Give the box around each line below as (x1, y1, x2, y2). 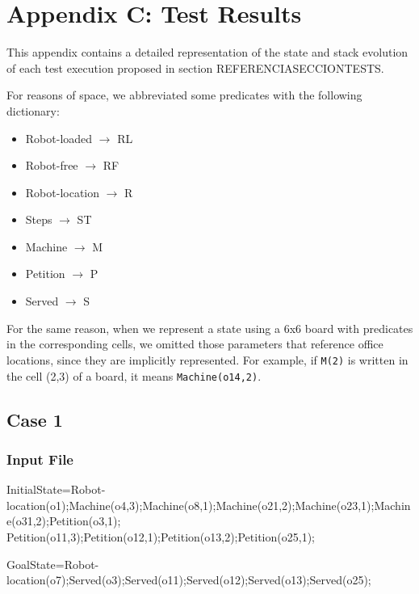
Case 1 (6, 407, 63, 432)
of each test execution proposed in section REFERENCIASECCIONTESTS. (6, 59, 384, 76)
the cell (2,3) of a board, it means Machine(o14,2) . (6, 367, 262, 384)
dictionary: (6, 102, 60, 119)
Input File (6, 449, 73, 469)
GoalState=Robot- (6, 555, 99, 572)
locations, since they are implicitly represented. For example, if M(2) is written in (6, 351, 409, 368)
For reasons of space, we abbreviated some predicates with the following (6, 86, 362, 103)
